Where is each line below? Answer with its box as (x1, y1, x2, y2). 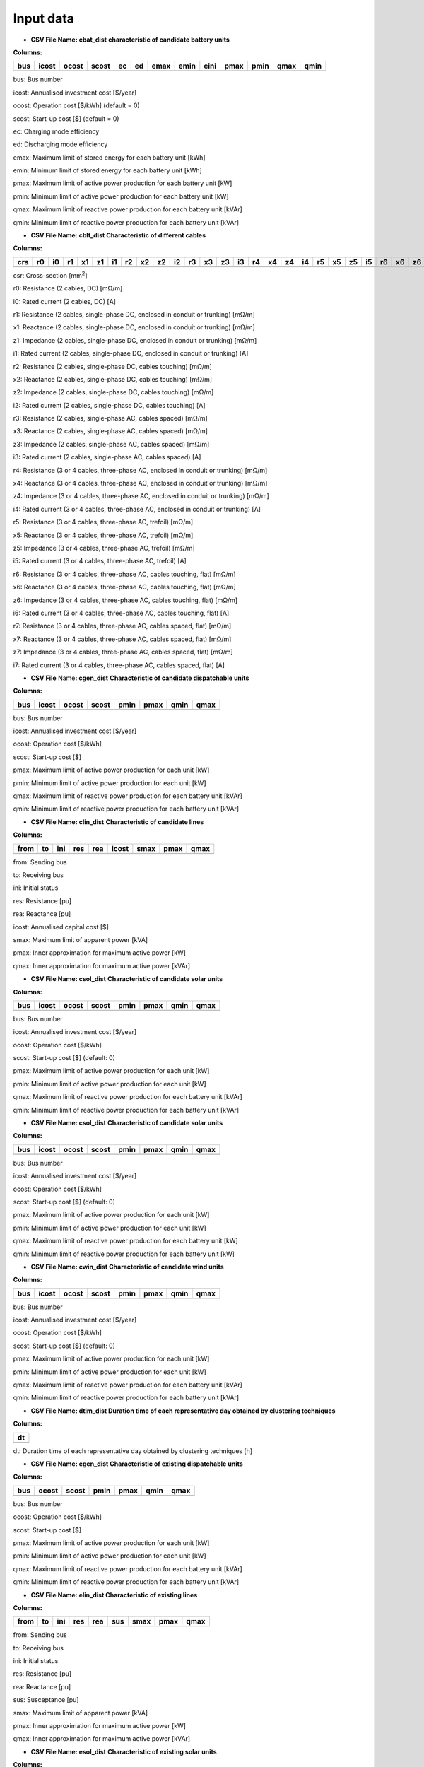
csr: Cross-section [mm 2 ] (13, 270, 88, 279)
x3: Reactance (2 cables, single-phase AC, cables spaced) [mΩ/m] (13, 427, 208, 435)
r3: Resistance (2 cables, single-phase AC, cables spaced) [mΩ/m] (13, 414, 208, 423)
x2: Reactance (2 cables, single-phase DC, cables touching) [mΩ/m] (13, 375, 212, 383)
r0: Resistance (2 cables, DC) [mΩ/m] (13, 284, 123, 293)
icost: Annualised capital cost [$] (13, 922, 110, 931)
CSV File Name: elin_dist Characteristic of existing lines (30, 1590, 198, 1599)
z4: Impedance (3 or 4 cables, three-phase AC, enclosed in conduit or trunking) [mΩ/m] (13, 492, 270, 500)
